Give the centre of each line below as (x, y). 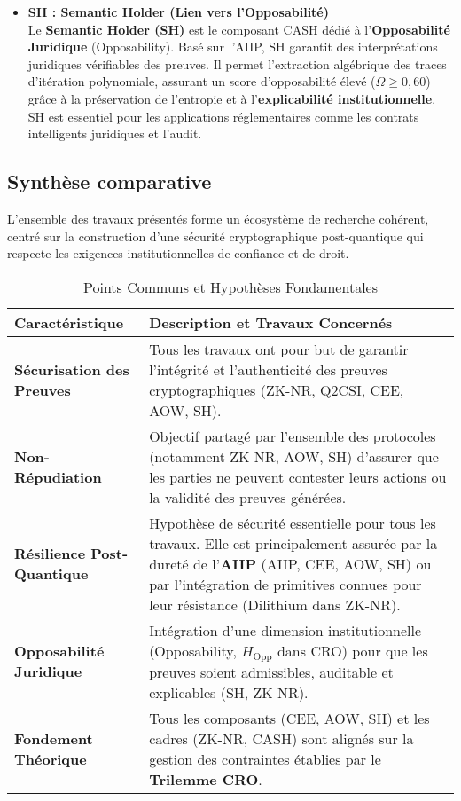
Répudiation (58, 476)
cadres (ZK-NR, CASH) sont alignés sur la (281, 738)
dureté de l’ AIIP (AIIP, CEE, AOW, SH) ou (290, 563)
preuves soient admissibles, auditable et (271, 671)
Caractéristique (69, 322)
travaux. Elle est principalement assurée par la (293, 543)
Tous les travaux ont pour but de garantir (279, 349)
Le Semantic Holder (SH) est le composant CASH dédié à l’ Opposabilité (239, 29)
